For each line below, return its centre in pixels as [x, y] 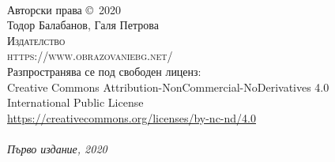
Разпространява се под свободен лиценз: [104, 71]
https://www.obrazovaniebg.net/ [90, 56]
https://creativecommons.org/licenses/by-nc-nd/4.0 [132, 117]
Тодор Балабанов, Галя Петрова [83, 25]
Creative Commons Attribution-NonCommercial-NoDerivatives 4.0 [168, 87]
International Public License [75, 102]
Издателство [36, 40]
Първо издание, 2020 [57, 148]
